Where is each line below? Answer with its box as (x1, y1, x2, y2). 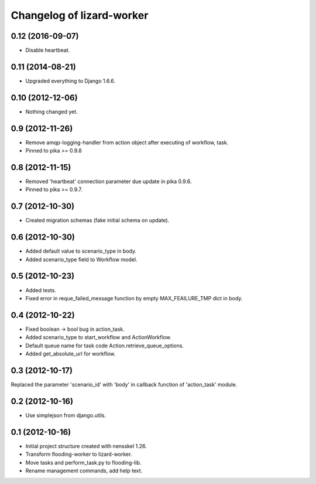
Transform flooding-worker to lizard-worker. (25, 451, 132, 458)
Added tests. (25, 286, 57, 293)
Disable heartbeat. (25, 47, 70, 54)
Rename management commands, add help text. (25, 467, 143, 474)
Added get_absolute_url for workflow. (25, 350, 116, 357)
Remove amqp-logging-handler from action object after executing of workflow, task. (25, 138, 229, 146)
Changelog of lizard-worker (11, 9, 149, 22)
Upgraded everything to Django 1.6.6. (25, 77, 116, 84)
